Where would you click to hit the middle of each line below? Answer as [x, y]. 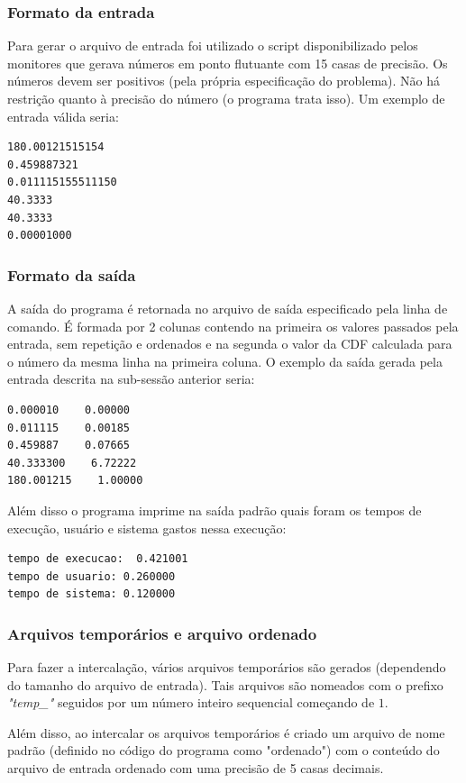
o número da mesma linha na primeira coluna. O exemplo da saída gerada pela [225, 361]
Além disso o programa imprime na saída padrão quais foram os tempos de [215, 510]
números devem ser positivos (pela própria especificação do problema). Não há [224, 81]
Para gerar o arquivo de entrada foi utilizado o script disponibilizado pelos [213, 46]
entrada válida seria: [63, 116]
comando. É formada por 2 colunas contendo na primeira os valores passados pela [233, 326]
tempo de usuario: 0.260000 [91, 576]
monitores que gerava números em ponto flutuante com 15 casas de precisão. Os [228, 63]
